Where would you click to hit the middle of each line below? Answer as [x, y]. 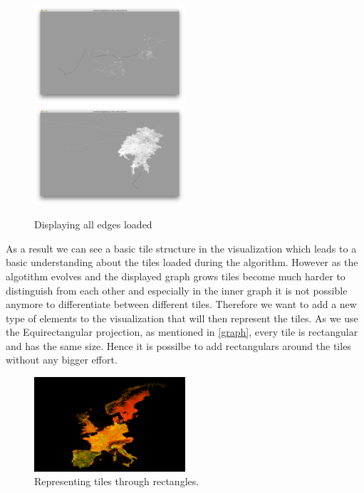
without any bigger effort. [62, 360]
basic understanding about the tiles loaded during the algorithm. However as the [182, 262]
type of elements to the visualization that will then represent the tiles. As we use [182, 318]
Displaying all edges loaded [93, 224]
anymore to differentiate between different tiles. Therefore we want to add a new [181, 304]
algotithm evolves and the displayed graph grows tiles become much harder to [176, 276]
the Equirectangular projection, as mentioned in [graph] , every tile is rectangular [182, 332]
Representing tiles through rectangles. [117, 481]
